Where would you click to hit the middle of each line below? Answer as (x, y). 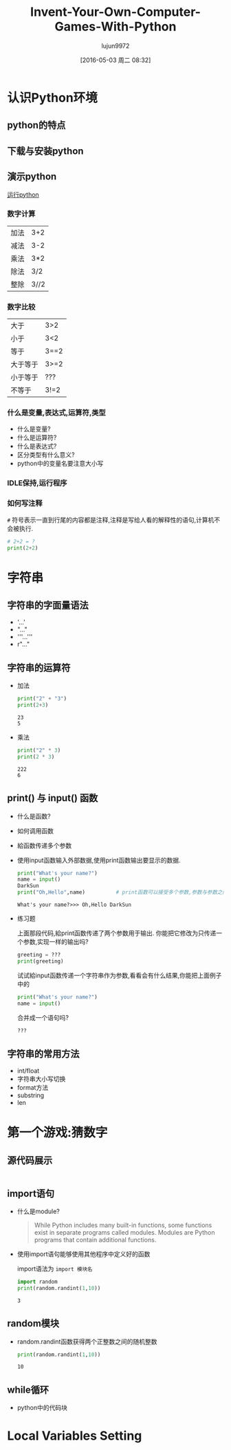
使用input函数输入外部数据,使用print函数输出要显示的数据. (99, 860)
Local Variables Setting (75, 1436)
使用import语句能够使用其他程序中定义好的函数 (84, 1254)
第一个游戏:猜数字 (57, 1133)
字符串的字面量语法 (48, 605)
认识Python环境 (52, 98)
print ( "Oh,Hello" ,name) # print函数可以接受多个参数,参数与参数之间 (122, 892)
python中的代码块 (42, 1408)
